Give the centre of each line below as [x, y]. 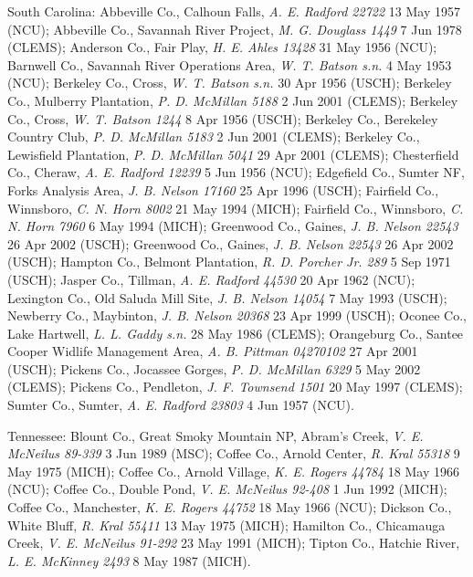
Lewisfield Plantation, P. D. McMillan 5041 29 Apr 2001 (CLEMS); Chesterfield [233, 154]
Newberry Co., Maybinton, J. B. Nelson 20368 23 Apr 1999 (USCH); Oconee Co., [237, 315]
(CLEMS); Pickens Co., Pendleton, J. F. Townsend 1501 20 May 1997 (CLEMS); [235, 387]
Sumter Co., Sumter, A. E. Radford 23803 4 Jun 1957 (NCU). [181, 405]
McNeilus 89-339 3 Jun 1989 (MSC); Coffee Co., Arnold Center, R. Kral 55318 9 [234, 453]
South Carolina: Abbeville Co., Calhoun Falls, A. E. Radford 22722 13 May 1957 [234, 11]
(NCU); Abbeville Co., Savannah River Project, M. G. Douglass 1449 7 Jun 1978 [235, 29]
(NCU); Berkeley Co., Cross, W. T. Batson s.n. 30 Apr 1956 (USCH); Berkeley [230, 83]
